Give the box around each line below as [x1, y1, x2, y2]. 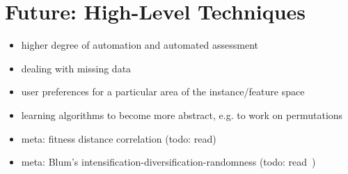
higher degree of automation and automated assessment [21, 38, 259, 52]
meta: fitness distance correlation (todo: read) [21, 131, 216, 145]
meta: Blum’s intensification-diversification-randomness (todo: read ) [21, 155, 316, 169]
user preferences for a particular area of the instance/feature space [21, 84, 305, 99]
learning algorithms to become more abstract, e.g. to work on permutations [21, 107, 343, 122]
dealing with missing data [21, 61, 132, 75]
